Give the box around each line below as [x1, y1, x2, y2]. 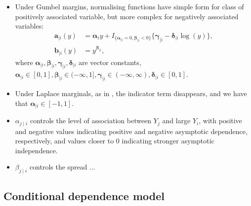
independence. [15, 145, 58, 155]
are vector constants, [78, 57, 141, 67]
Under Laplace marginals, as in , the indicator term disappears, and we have [15, 88, 247, 99]
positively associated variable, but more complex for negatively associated [15, 11, 239, 21]
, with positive [199, 115, 242, 126]
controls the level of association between [30, 115, 152, 126]
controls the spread [29, 162, 87, 172]
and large [162, 115, 191, 126]
